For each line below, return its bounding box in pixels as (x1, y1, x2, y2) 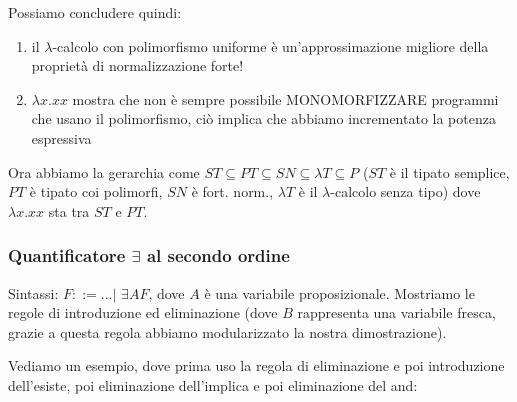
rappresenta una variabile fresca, (297, 302, 496, 323)
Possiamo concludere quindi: (8, 2, 182, 22)
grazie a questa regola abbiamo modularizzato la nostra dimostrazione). (8, 321, 447, 342)
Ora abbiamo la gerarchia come (8, 161, 200, 182)
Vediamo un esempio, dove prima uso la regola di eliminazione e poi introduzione (8, 355, 505, 376)
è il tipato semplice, (389, 161, 510, 182)
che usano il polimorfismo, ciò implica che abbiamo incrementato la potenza (31, 108, 496, 129)
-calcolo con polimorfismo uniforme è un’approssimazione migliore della (52, 35, 489, 56)
